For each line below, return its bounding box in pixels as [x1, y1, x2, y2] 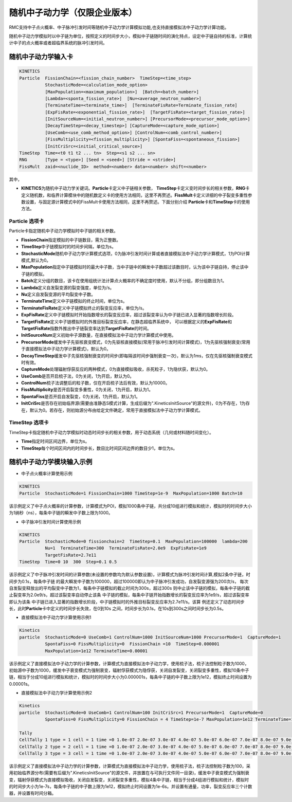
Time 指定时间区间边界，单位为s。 [21, 438, 90, 444]
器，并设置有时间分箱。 [9, 790, 56, 796]
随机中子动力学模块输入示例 [9, 458, 92, 466]
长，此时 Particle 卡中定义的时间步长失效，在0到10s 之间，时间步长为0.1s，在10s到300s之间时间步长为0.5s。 [9, 606, 226, 612]
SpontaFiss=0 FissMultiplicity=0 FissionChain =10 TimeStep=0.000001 [44, 641, 220, 647]
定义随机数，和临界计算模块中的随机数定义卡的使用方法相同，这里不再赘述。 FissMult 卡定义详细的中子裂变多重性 [21, 192, 248, 198]
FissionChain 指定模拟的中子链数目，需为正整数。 [21, 237, 121, 243]
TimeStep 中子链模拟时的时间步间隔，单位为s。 [21, 244, 116, 250]
